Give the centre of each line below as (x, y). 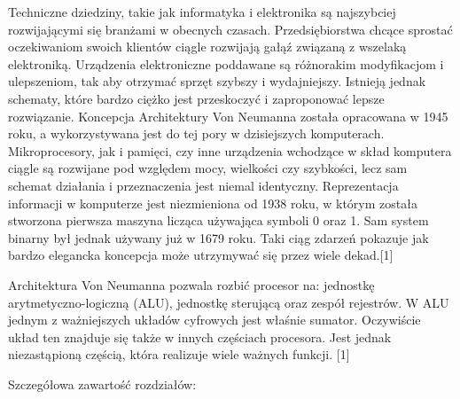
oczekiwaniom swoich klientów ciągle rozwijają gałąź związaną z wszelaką (207, 47)
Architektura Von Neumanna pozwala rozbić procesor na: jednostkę (191, 284)
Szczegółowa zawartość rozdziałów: (102, 383)
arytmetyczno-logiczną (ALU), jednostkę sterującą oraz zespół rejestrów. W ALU (229, 302)
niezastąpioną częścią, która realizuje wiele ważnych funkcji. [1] (179, 354)
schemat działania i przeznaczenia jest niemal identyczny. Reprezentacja (203, 185)
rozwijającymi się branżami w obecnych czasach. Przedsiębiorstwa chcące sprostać (230, 29)
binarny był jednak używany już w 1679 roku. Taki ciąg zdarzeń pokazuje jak (218, 237)
